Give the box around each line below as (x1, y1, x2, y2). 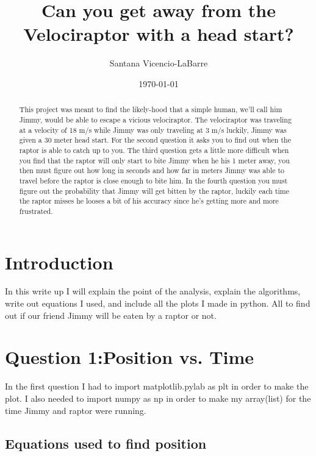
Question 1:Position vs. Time (5, 344, 254, 369)
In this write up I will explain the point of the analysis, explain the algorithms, (5, 285, 301, 297)
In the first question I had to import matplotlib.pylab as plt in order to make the (5, 380, 309, 393)
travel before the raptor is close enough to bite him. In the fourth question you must (19, 175, 288, 185)
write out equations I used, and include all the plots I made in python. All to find (5, 297, 311, 310)
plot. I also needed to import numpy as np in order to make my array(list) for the (5, 391, 311, 404)
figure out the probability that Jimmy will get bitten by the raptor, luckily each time (19, 185, 290, 196)
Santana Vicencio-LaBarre (109, 57, 208, 69)
